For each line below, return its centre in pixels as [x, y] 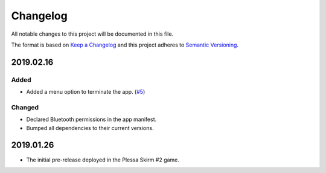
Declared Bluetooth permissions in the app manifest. [91, 119]
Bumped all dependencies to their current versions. [90, 128]
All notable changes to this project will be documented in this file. [92, 34]
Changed [25, 107]
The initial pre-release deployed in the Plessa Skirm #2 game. [103, 160]
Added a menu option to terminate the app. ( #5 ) [86, 92]
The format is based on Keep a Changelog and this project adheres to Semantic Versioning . [125, 45]
